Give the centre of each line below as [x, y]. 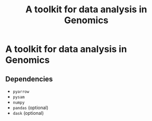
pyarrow [21, 92]
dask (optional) [28, 113]
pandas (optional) [31, 108]
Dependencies [29, 79]
